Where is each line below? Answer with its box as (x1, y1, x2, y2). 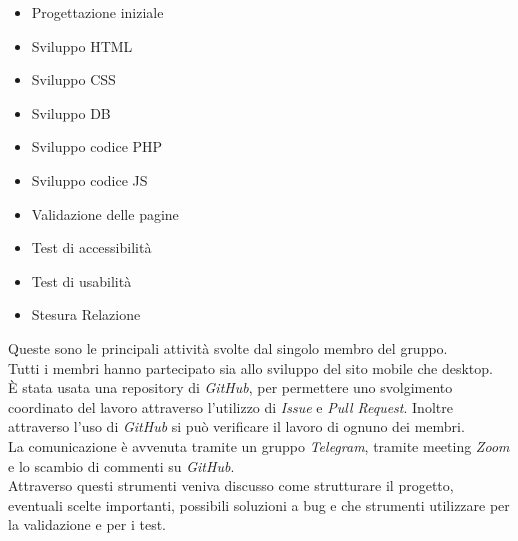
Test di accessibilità (31, 237, 152, 258)
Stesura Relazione (31, 304, 141, 325)
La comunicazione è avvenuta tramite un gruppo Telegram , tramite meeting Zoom (8, 435, 510, 456)
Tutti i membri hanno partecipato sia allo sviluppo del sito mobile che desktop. (8, 357, 493, 378)
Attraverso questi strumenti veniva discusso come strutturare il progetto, (8, 475, 454, 496)
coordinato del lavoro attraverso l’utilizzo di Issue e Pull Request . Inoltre (8, 396, 453, 417)
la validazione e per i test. (8, 514, 166, 535)
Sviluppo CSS (31, 69, 116, 90)
